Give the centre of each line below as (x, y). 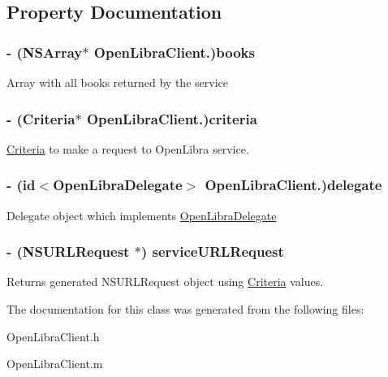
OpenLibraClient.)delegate (293, 185)
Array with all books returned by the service (117, 82)
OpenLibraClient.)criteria (172, 118)
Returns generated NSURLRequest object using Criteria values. (165, 282)
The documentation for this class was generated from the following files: (185, 309)
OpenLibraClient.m (55, 364)
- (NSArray (45, 52)
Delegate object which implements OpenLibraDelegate (142, 215)
